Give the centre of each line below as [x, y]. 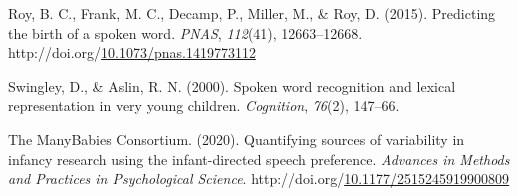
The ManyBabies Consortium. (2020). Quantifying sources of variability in [236, 138]
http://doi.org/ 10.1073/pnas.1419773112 [132, 52]
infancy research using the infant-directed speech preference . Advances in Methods [259, 158]
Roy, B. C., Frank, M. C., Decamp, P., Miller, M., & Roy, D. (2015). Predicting [252, 13]
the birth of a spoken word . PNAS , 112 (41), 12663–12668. [185, 32]
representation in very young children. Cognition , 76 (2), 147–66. [204, 105]
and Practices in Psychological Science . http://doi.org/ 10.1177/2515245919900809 [259, 178]
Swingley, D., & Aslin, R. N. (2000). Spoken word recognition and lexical [232, 85]
